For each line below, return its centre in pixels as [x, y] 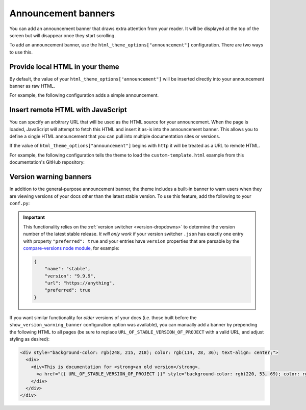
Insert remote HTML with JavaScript [68, 110]
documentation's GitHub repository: [47, 162]
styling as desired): [30, 339]
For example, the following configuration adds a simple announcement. [84, 95]
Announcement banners [62, 13]
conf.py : [20, 203]
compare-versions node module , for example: [71, 248]
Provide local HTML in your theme [64, 67]
